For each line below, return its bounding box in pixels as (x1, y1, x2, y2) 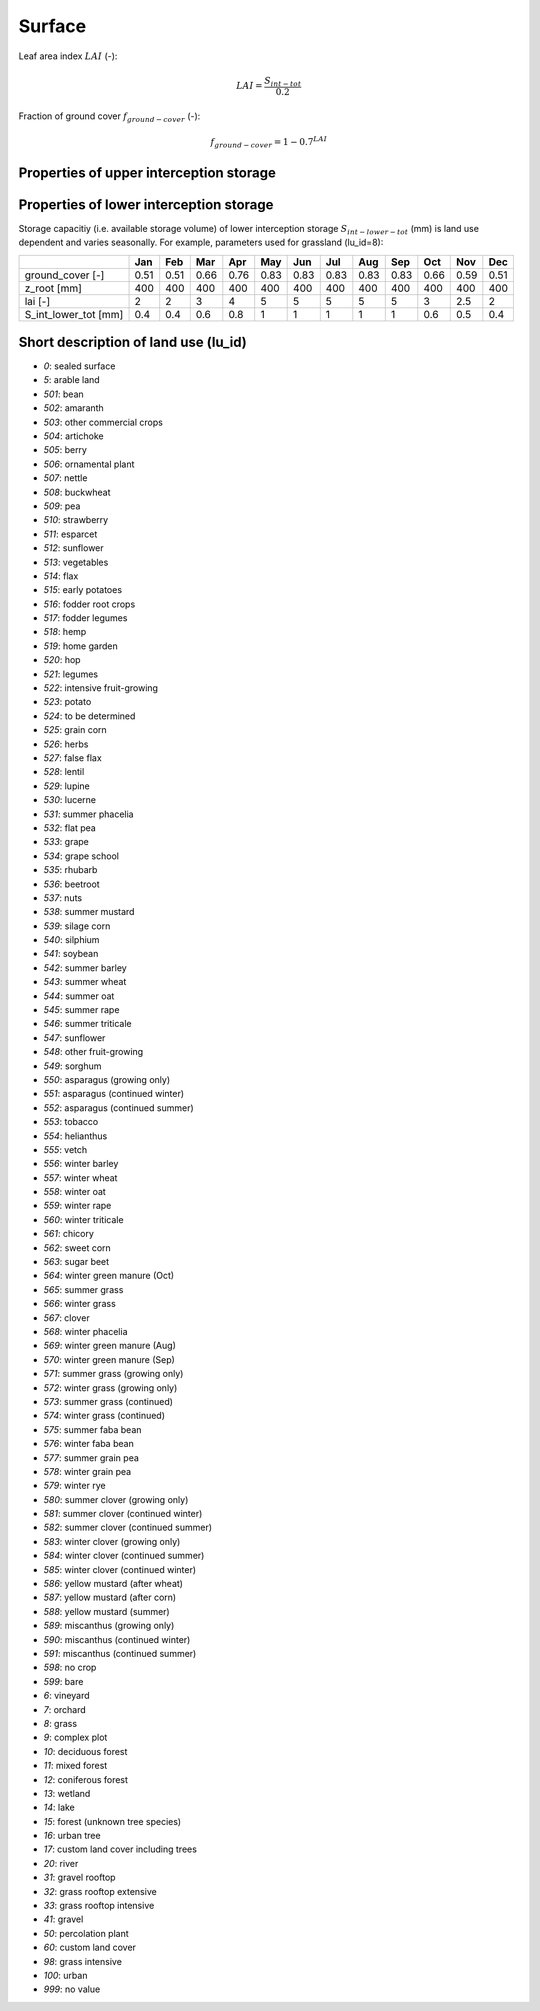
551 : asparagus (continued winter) (43, 1088, 185, 1100)
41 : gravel (43, 1913, 84, 1925)
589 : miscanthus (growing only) (43, 1620, 175, 1632)
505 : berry (43, 444, 87, 456)
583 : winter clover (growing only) (43, 1535, 181, 1547)
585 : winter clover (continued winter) (43, 1563, 197, 1575)
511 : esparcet (43, 528, 98, 540)
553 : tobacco (43, 1116, 99, 1128)
